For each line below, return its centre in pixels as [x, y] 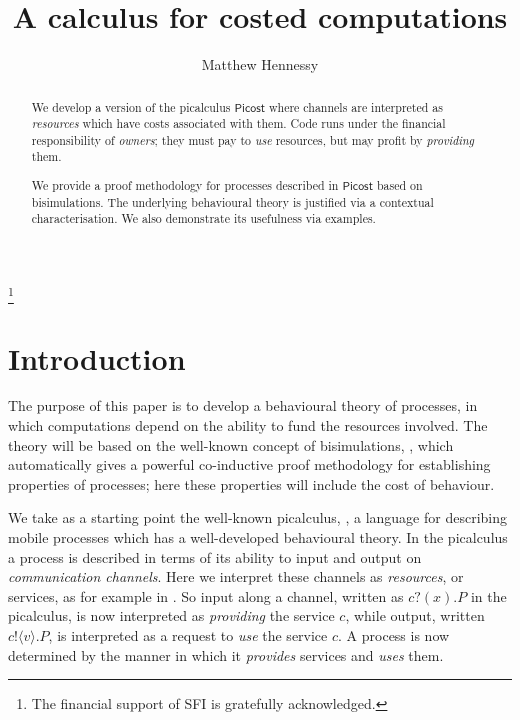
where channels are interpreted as [355, 106]
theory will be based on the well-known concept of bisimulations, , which [231, 444]
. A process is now [394, 634]
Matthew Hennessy [260, 64]
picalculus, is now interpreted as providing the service [171, 615]
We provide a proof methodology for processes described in [185, 185]
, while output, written [415, 615]
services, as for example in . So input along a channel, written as [206, 595]
